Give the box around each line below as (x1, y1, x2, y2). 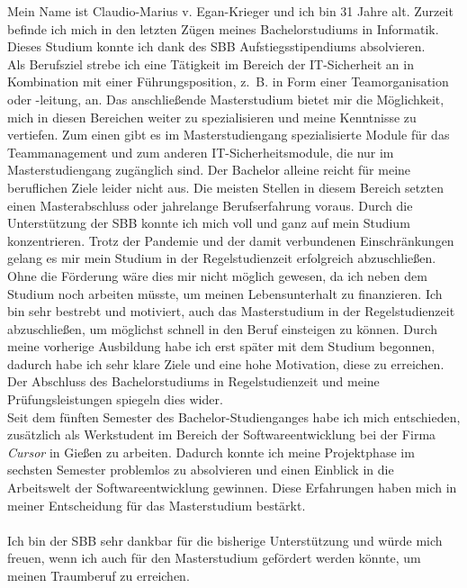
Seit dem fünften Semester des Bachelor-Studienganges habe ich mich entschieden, (7, 407, 461, 426)
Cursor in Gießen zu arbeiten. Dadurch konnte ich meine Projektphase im (7, 442, 415, 461)
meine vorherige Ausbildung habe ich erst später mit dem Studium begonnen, (7, 337, 436, 356)
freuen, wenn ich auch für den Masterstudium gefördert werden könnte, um (7, 548, 421, 567)
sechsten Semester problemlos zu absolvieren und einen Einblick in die (7, 460, 394, 479)
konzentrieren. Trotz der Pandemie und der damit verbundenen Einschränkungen (7, 231, 454, 249)
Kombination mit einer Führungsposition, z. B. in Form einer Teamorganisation (7, 72, 449, 91)
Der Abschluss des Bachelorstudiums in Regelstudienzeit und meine (7, 372, 380, 391)
